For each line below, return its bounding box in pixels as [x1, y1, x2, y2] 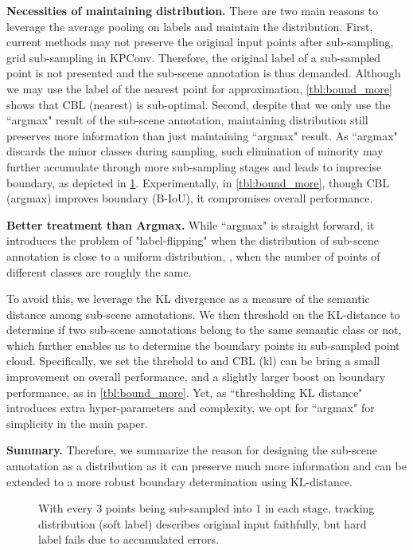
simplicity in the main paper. [6, 414, 148, 431]
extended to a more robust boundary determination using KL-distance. [6, 473, 353, 489]
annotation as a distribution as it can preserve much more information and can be [6, 458, 407, 474]
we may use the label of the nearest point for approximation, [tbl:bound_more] [6, 80, 392, 96]
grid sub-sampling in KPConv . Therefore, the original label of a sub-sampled [6, 49, 381, 65]
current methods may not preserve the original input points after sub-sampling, [6, 33, 394, 50]
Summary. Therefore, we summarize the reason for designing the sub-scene [6, 442, 378, 458]
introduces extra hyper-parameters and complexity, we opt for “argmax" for [6, 399, 375, 416]
